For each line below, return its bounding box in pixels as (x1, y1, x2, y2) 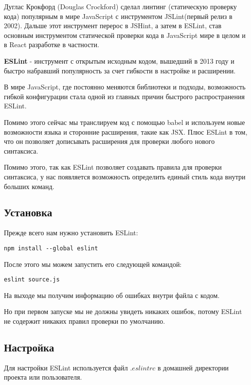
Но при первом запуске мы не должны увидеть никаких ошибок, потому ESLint (4, 306, 242, 316)
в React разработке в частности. (4, 39, 99, 50)
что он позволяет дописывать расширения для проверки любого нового (4, 136, 215, 146)
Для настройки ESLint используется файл (4, 362, 128, 372)
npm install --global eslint (4, 245, 98, 252)
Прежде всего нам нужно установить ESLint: (4, 227, 138, 238)
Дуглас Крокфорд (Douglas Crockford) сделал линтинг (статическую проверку (4, 1, 237, 11)
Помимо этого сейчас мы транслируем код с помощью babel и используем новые (4, 117, 245, 127)
